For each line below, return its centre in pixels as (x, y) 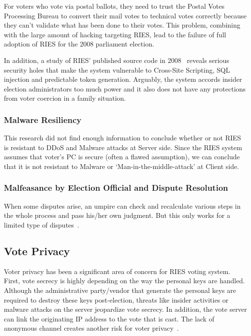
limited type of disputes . (42, 224)
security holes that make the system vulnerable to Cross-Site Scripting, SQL (117, 69)
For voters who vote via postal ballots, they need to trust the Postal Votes (114, 6)
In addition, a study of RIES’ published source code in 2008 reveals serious (117, 60)
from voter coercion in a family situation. (65, 98)
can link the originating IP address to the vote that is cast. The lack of (109, 318)
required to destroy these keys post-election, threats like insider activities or (116, 299)
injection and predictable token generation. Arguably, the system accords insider (123, 79)
